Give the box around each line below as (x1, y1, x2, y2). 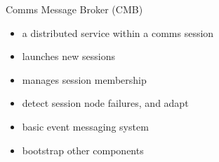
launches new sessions (22, 49, 115, 64)
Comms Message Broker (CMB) (6, 2, 143, 16)
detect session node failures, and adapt (22, 96, 189, 110)
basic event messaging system (22, 119, 149, 133)
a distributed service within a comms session (22, 25, 214, 40)
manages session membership (22, 72, 147, 87)
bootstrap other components (22, 142, 144, 157)
